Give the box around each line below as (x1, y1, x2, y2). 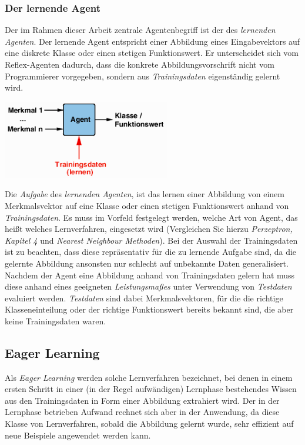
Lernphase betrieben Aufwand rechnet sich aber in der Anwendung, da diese (5, 406, 280, 418)
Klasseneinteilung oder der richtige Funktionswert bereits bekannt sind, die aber (5, 303, 294, 316)
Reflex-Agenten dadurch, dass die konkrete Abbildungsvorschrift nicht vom (5, 58, 274, 70)
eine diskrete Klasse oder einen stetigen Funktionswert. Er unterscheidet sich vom (5, 47, 299, 59)
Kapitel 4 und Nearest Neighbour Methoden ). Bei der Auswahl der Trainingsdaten (5, 234, 298, 246)
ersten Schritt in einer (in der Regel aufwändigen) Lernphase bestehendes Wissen (5, 383, 297, 395)
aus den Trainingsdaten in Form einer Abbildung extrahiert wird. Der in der (5, 394, 280, 406)
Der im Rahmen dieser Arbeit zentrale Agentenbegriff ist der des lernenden (5, 24, 276, 36)
